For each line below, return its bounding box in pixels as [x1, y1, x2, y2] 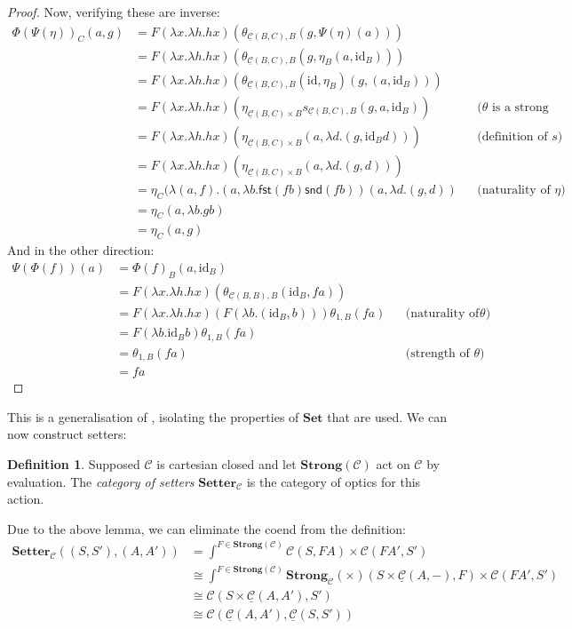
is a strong [491, 100, 549, 114]
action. [7, 490, 44, 508]
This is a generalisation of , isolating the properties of [7, 407, 299, 426]
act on [376, 454, 410, 473]
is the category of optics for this [246, 472, 421, 490]
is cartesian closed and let [156, 454, 297, 473]
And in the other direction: [7, 241, 155, 259]
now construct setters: [7, 425, 127, 443]
